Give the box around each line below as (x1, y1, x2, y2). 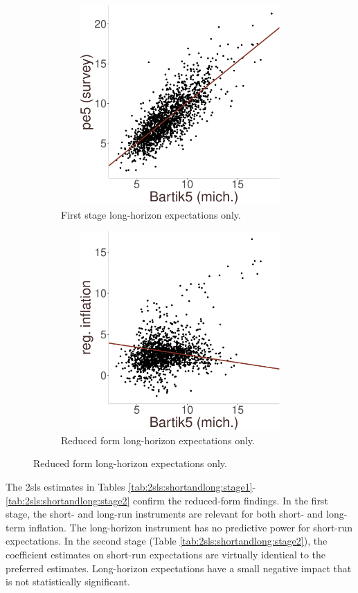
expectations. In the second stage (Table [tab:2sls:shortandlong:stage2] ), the (6, 533, 328, 548)
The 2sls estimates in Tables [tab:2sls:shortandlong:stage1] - (6, 479, 256, 493)
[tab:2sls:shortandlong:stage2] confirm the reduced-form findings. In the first (6, 493, 328, 507)
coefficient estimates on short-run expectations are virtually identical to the (6, 547, 326, 561)
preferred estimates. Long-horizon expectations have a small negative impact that (6, 560, 352, 575)
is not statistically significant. (6, 574, 130, 589)
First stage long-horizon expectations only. (61, 207, 241, 221)
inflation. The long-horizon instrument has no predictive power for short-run (28, 520, 353, 534)
